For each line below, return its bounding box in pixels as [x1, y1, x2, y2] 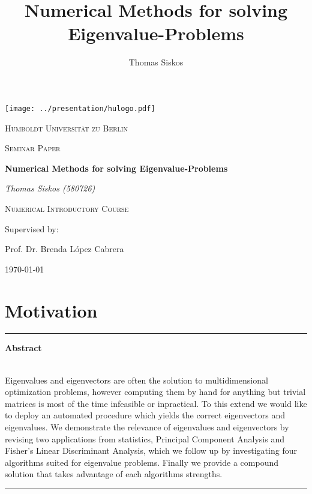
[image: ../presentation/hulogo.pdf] [5, 104, 155, 113]
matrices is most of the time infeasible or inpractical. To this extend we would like [5, 397, 307, 409]
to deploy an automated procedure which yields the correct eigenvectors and [5, 409, 285, 421]
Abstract [5, 342, 42, 354]
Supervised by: [5, 222, 59, 235]
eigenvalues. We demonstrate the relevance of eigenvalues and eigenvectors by [5, 421, 289, 433]
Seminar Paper [5, 142, 61, 154]
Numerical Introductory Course [5, 202, 129, 214]
